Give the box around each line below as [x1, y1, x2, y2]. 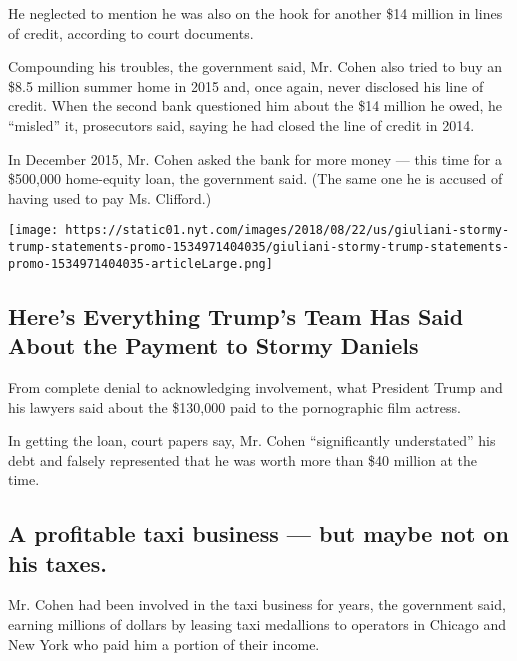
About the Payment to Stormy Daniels [8, 330, 419, 361]
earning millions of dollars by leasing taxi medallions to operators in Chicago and [8, 614, 506, 635]
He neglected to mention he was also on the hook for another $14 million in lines [8, 3, 503, 23]
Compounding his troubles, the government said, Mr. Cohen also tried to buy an [8, 56, 503, 77]
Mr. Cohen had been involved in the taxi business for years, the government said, [8, 594, 506, 615]
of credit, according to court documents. [8, 22, 254, 43]
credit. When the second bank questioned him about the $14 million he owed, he [8, 95, 503, 116]
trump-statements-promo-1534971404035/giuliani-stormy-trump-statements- [8, 240, 510, 254]
